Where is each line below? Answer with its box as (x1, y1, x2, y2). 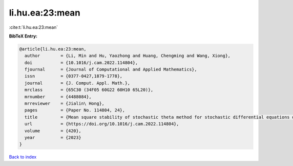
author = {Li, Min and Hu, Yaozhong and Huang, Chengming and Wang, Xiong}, (24, 53, 230, 58)
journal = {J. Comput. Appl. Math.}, (24, 80, 130, 86)
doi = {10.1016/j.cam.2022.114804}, (24, 60, 138, 65)
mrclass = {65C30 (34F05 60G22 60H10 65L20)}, (24, 87, 153, 92)
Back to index (9, 154, 37, 160)
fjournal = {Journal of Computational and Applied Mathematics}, (24, 67, 197, 73)
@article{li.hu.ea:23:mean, (19, 46, 86, 52)
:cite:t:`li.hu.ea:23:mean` (9, 24, 58, 30)
